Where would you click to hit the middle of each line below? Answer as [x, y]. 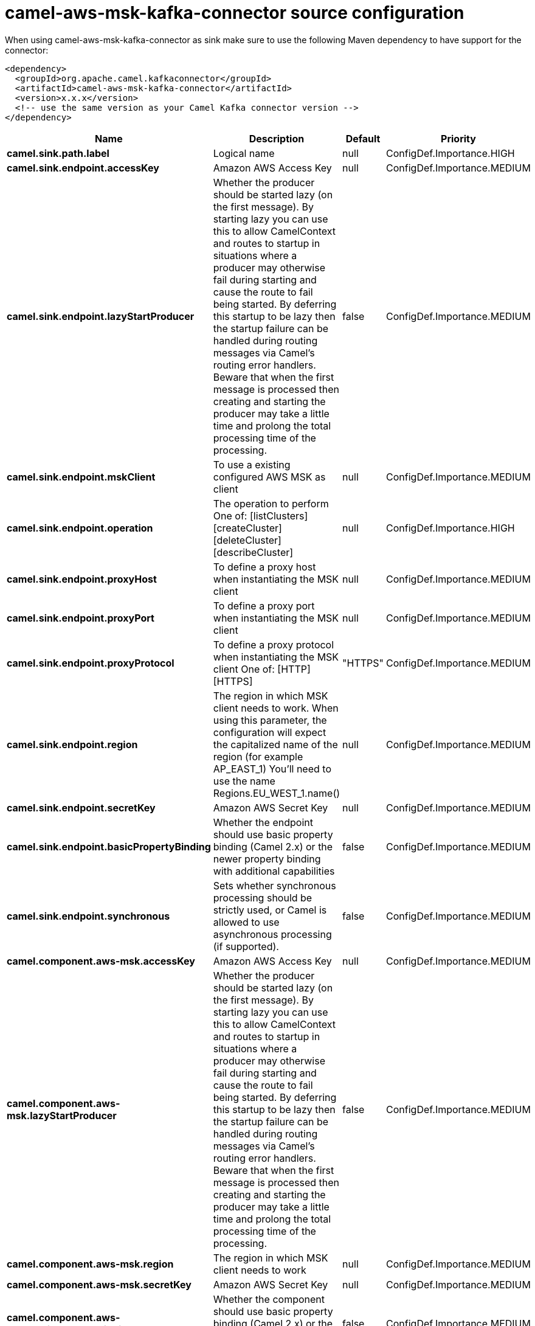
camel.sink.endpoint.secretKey [81, 807]
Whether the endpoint [263, 822]
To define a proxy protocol [274, 644]
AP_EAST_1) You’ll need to [272, 769]
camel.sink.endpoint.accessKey [83, 168]
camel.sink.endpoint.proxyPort [81, 618]
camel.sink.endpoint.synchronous [88, 916]
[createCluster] [247, 528]
